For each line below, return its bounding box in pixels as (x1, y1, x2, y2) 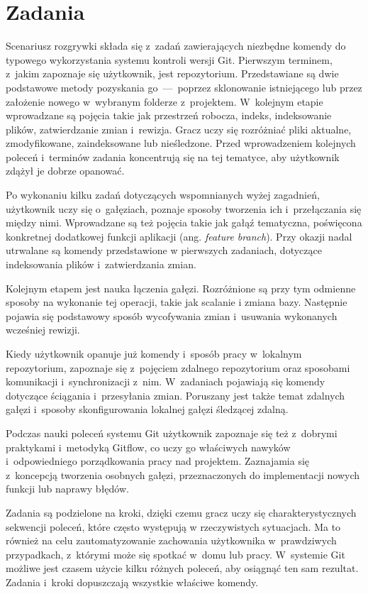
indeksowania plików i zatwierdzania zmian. (6, 257, 196, 272)
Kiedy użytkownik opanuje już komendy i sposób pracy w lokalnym (6, 346, 302, 361)
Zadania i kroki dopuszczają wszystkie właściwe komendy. (6, 574, 259, 589)
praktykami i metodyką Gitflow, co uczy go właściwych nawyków (6, 439, 291, 454)
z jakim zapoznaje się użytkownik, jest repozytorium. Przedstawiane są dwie (6, 66, 339, 81)
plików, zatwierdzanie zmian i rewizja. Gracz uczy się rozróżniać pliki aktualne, (6, 121, 352, 136)
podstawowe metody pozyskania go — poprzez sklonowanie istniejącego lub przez (6, 79, 362, 94)
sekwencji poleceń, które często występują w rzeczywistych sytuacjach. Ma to (6, 519, 341, 534)
